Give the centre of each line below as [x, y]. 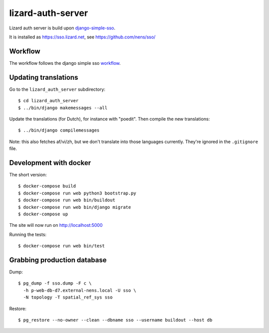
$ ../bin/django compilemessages [59, 130]
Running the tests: [28, 234]
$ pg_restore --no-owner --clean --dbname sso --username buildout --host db [115, 320]
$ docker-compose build [47, 186]
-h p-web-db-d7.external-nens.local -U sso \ [80, 290]
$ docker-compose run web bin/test [62, 246]
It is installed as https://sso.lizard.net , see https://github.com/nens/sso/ [82, 37]
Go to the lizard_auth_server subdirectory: [57, 89]
